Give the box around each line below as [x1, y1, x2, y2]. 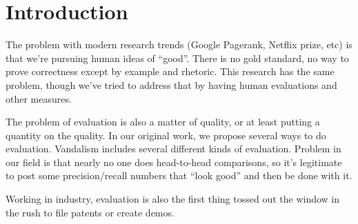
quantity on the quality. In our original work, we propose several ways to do [6, 128, 326, 142]
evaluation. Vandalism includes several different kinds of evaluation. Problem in [6, 141, 341, 156]
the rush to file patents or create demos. [6, 205, 175, 219]
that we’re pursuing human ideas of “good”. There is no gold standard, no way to [6, 50, 349, 65]
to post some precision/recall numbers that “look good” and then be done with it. [6, 168, 352, 183]
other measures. [6, 91, 72, 105]
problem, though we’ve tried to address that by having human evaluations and [6, 77, 337, 92]
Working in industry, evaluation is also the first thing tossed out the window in [6, 192, 340, 206]
